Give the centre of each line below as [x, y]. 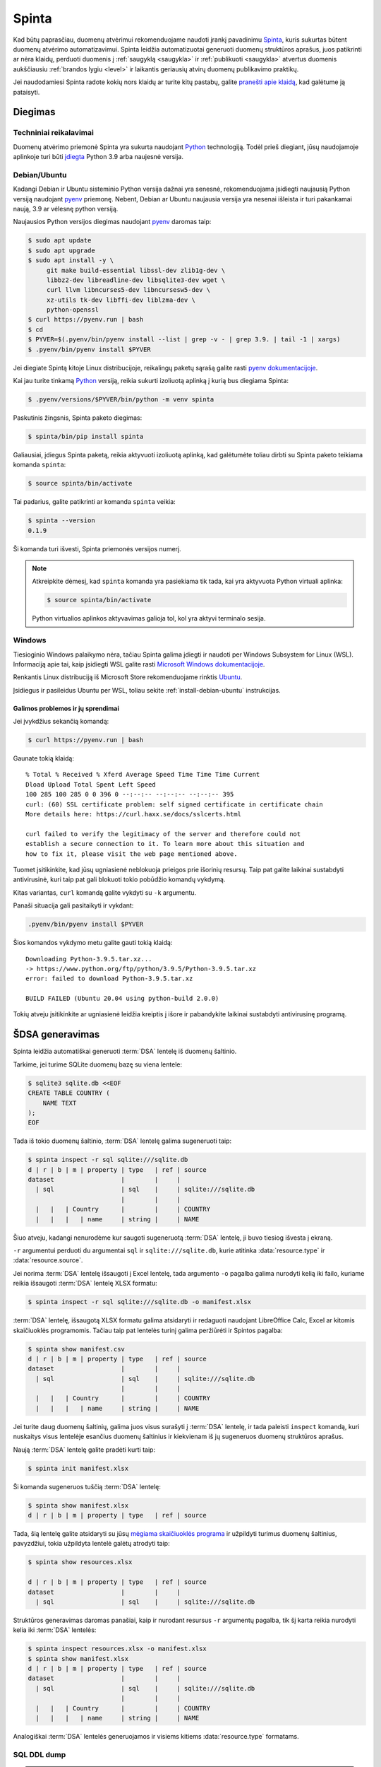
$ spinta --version [61, 521]
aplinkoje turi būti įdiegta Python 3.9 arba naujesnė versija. [98, 157]
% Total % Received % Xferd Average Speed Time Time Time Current [143, 775]
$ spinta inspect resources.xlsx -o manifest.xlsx [117, 1649]
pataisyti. [26, 92]
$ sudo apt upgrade [61, 250]
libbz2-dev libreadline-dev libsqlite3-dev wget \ [136, 280]
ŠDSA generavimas [56, 1034]
